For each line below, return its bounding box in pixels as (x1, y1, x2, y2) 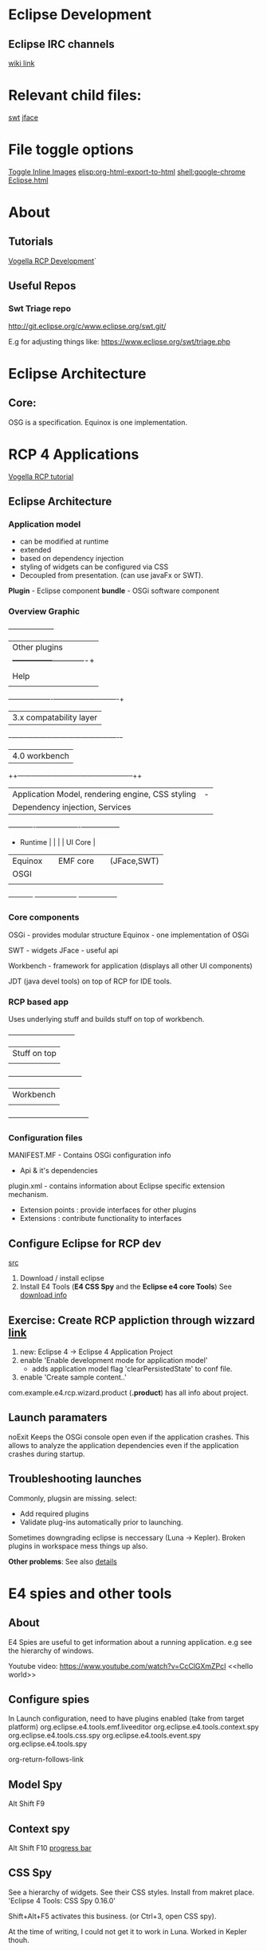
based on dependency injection (19, 554, 124, 563)
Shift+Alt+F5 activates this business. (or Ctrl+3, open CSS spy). (8, 1911, 217, 1921)
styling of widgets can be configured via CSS (19, 562, 169, 571)
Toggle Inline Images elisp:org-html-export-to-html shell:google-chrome (8, 167, 245, 176)
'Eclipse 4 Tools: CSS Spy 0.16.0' (8, 1895, 116, 1906)
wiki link (8, 58, 35, 68)
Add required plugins (19, 1509, 89, 1518)
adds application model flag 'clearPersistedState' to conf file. (31, 1364, 233, 1373)
